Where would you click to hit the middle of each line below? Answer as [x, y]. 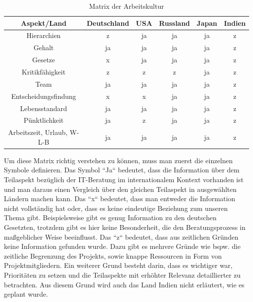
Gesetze [44, 60]
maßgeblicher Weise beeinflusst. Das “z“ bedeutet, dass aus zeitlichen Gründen [121, 236]
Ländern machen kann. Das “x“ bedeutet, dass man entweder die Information [120, 198]
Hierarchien [44, 35]
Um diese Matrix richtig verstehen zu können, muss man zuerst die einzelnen [118, 160]
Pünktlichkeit [44, 120]
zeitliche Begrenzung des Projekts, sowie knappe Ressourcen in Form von [113, 255]
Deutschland [108, 23]
